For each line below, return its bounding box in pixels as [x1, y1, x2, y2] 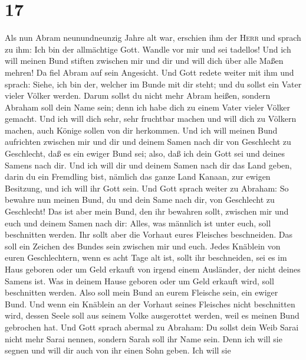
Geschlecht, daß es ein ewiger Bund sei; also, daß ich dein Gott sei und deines [5, 147, 285, 160]
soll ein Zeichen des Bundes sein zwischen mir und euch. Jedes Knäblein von [5, 239, 281, 252]
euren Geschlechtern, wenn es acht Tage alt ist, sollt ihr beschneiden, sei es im [5, 251, 287, 264]
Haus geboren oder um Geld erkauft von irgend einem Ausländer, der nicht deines [5, 263, 301, 275]
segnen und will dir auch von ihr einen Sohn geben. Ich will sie [5, 344, 231, 356]
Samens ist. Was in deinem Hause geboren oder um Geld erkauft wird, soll [5, 274, 274, 287]
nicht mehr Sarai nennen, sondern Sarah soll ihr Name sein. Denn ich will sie [5, 332, 282, 345]
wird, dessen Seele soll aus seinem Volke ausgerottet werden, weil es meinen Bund [5, 309, 300, 322]
